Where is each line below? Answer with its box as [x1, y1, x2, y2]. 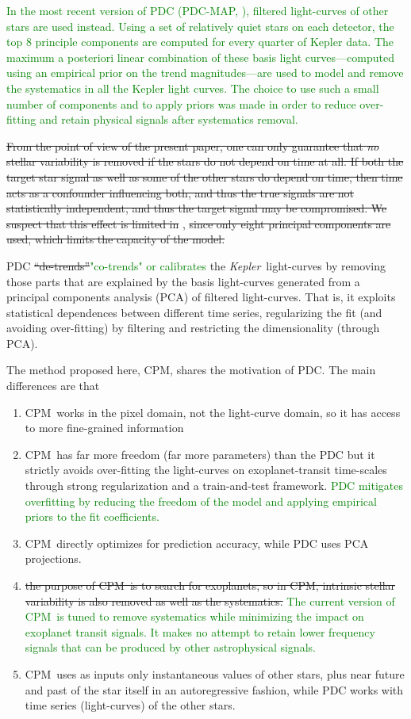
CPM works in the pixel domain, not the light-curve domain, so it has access [25, 403, 401, 420]
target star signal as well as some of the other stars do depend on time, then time [6, 168, 403, 185]
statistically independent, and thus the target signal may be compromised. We [6, 200, 387, 216]
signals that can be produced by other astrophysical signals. [25, 639, 316, 656]
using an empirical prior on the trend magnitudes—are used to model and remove [6, 64, 404, 81]
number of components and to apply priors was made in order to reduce [6, 95, 356, 112]
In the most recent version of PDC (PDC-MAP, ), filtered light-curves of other [6, 2, 389, 18]
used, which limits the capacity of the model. [6, 231, 225, 247]
